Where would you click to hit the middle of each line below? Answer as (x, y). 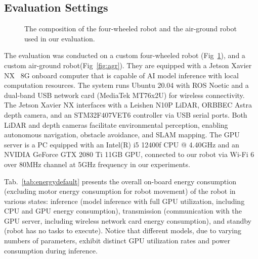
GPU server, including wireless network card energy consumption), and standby (128, 220)
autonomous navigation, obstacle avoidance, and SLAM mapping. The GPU (122, 135)
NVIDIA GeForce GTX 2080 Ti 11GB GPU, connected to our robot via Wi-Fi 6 (129, 154)
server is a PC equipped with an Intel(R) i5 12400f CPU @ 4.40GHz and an (122, 144)
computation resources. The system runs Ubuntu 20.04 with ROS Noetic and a (126, 85)
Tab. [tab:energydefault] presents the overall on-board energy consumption (120, 181)
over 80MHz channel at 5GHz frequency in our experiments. (97, 164)
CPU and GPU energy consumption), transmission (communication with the (123, 211)
